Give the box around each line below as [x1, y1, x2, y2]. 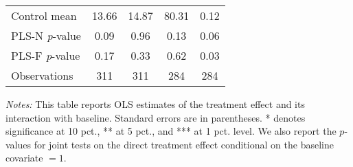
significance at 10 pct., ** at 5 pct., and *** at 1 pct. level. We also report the [5, 124, 337, 138]
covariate [5, 151, 43, 165]
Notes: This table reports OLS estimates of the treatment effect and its [5, 97, 305, 111]
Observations [11, 67, 73, 83]
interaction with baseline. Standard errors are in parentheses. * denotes [5, 110, 306, 124]
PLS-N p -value [11, 27, 81, 43]
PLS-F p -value [11, 47, 80, 63]
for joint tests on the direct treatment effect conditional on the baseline [34, 137, 334, 151]
